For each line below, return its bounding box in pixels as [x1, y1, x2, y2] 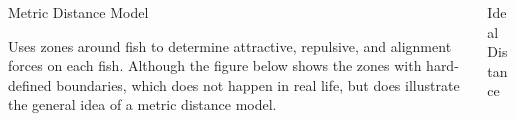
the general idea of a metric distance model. [8, 94, 277, 115]
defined [8, 74, 52, 95]
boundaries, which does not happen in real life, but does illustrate [56, 74, 460, 95]
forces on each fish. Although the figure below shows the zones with [8, 55, 422, 76]
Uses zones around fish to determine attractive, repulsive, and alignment [8, 35, 452, 56]
